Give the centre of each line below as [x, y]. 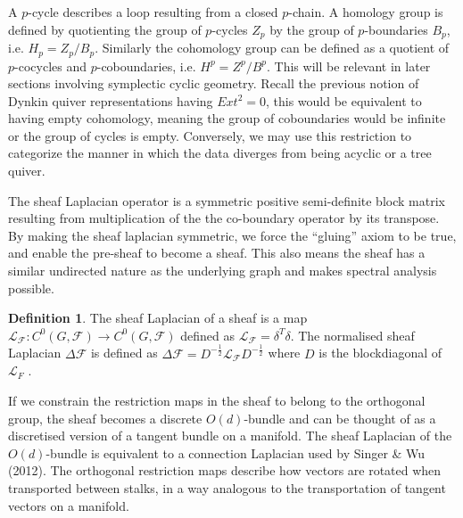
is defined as [124, 353]
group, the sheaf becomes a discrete [105, 418]
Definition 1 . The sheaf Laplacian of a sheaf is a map [158, 318]
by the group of [312, 29]
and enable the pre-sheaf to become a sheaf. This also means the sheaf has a [217, 253]
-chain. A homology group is [366, 12]
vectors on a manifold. [69, 505]
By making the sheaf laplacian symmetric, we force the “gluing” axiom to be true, [232, 235]
